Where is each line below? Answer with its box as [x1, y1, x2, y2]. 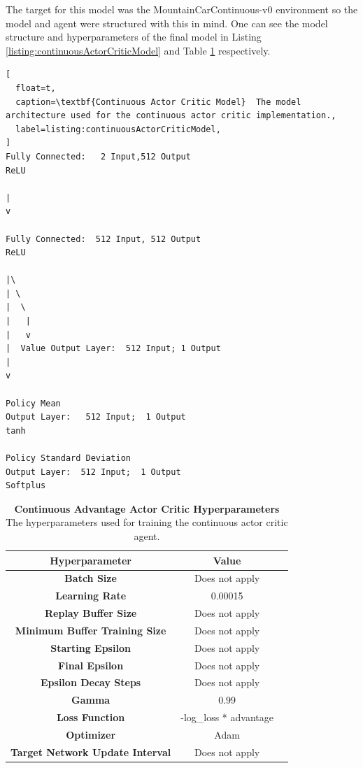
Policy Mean [6, 398, 61, 408]
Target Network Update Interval [10, 744, 171, 759]
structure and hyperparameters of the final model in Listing [6, 29, 262, 44]
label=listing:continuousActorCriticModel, [15, 124, 221, 134]
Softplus [6, 481, 46, 491]
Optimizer [66, 727, 116, 741]
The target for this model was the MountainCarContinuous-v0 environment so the [6, 2, 358, 16]
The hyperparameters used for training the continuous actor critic [6, 515, 288, 529]
